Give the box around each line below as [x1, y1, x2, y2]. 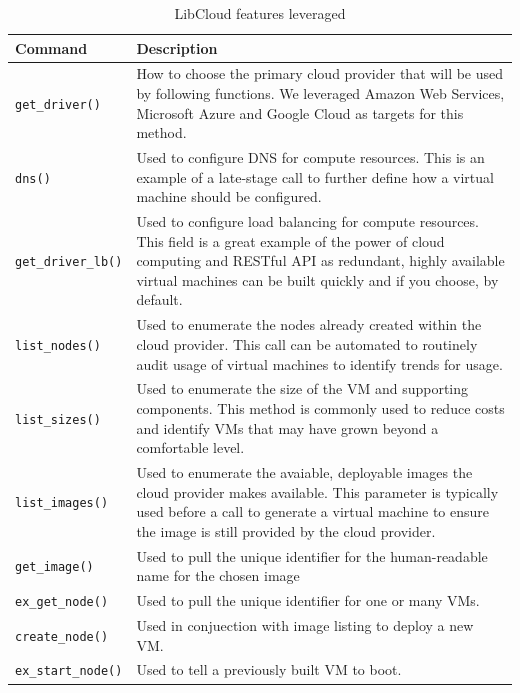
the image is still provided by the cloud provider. [136, 520, 436, 541]
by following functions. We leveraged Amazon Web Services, [136, 83, 505, 104]
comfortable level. [136, 437, 245, 458]
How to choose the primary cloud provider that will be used [136, 63, 504, 84]
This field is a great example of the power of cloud [136, 230, 445, 251]
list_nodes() [15, 338, 101, 353]
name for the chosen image [136, 565, 300, 586]
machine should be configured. [136, 186, 322, 207]
